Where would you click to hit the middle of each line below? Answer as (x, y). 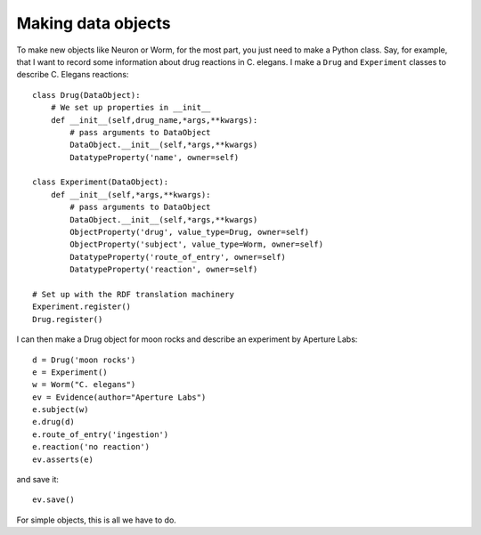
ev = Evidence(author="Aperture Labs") (119, 397)
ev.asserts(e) (63, 459)
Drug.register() (68, 319)
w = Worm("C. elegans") (84, 385)
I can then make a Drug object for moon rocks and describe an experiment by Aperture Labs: (187, 339)
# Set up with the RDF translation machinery (134, 294)
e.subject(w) (61, 410)
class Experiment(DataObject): (101, 182)
